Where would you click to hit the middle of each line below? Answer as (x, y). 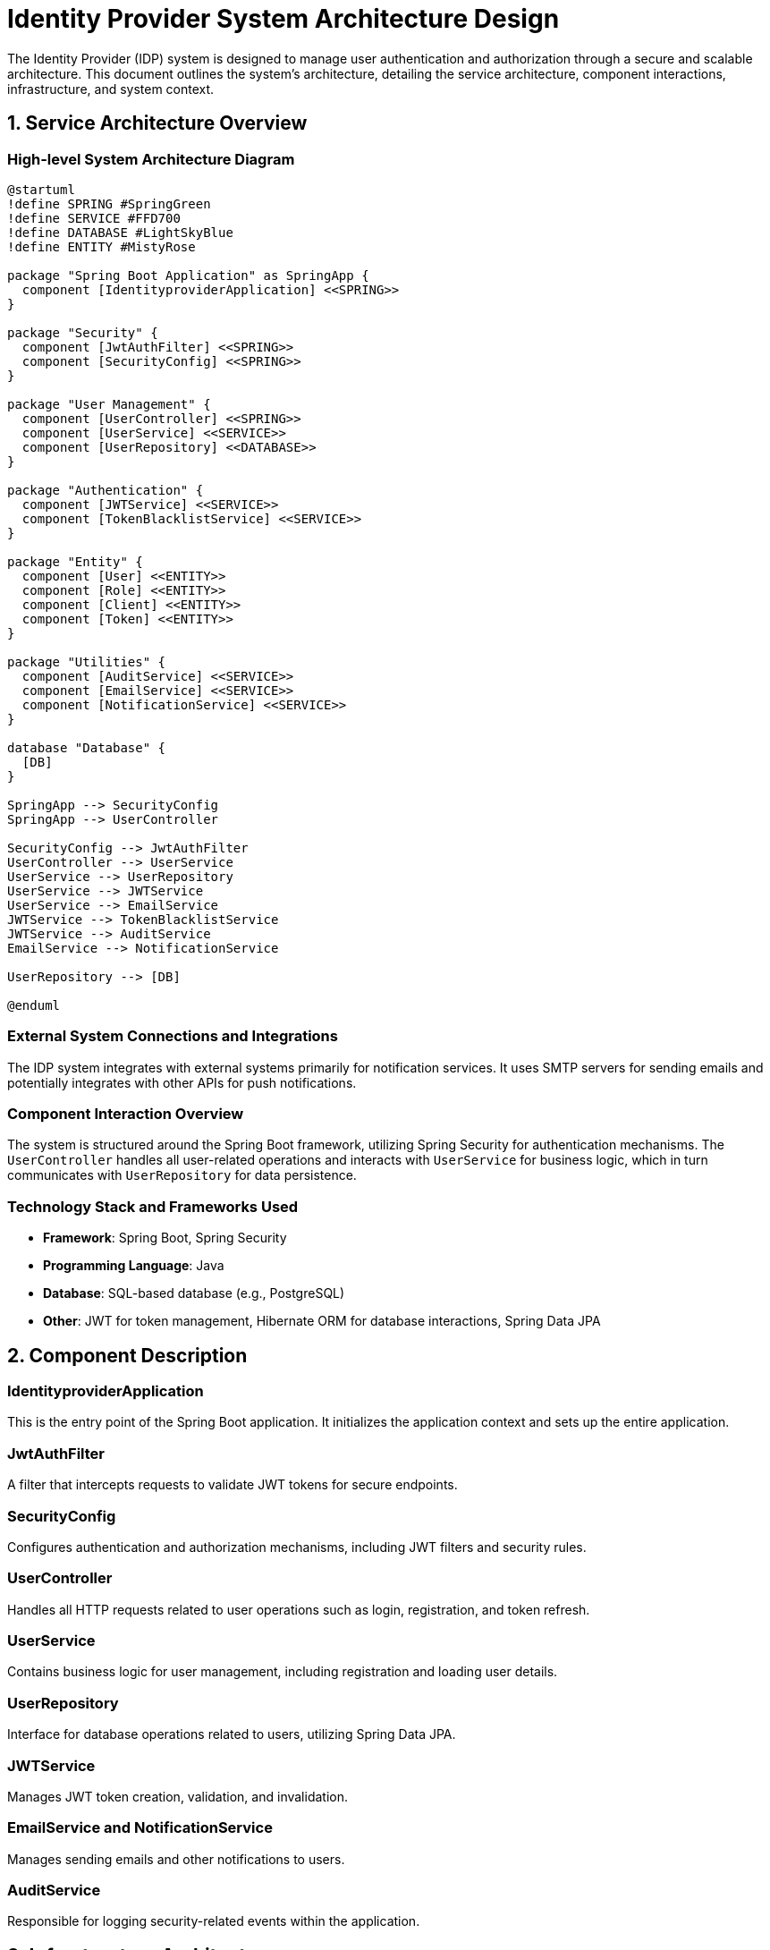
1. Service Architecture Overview (157, 123)
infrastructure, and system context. (111, 89)
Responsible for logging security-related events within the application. (214, 1921)
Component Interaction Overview (126, 1114)
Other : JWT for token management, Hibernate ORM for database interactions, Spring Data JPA (322, 1321)
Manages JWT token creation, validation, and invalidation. (178, 1796)
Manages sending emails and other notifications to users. (176, 1859)
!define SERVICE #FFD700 (94, 218)
